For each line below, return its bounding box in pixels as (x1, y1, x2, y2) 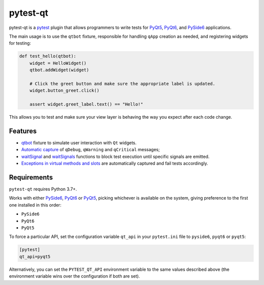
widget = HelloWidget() (29, 60, 87, 66)
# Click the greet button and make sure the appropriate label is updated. (29, 81, 216, 86)
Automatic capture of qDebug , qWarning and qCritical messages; (21, 147, 160, 153)
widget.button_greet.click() (29, 88, 100, 93)
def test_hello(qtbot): (19, 53, 77, 59)
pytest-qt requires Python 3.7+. (9, 186, 77, 192)
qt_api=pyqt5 (19, 254, 51, 259)
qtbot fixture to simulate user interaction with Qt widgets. (21, 140, 137, 146)
